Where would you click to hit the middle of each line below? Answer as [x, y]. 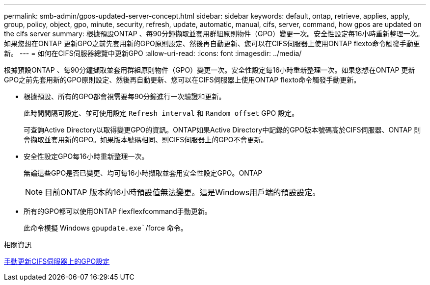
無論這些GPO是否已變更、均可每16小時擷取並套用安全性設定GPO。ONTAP [143, 173]
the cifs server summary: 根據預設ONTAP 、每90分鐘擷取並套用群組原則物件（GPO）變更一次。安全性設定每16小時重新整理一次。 [214, 34]
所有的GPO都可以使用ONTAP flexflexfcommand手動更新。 [118, 211]
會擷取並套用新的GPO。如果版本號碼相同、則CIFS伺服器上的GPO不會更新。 [146, 140]
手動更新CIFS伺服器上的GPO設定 [57, 261]
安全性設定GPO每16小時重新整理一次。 [86, 156]
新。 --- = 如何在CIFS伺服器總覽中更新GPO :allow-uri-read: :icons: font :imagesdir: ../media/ [153, 53]
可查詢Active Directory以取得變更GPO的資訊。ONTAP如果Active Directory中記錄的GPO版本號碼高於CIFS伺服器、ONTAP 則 [222, 130]
